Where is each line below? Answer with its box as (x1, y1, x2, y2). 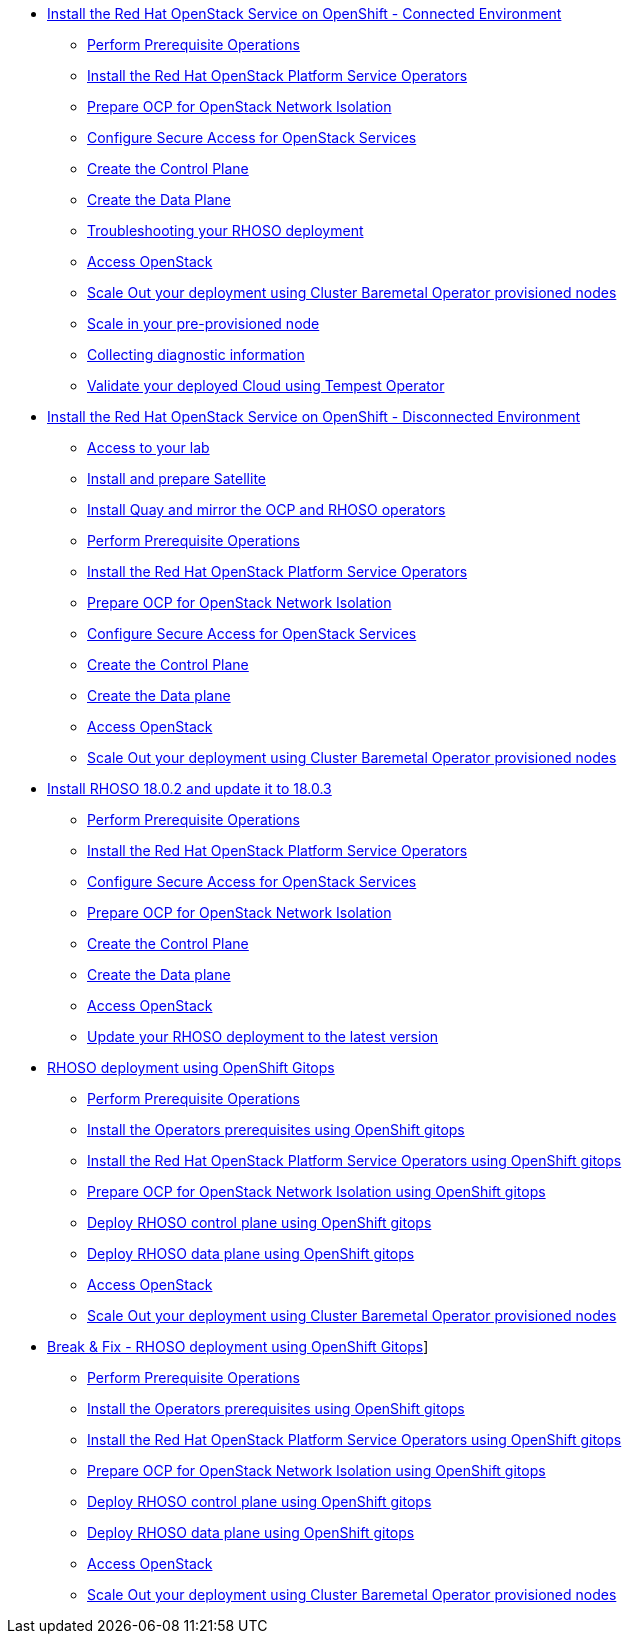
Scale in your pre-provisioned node (87, 315, 320, 332)
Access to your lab (87, 439, 210, 456)
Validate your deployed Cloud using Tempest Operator (87, 377, 445, 394)
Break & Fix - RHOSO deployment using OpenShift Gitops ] (47, 1338, 429, 1355)
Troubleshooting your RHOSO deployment (87, 222, 364, 239)
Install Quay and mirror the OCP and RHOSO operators (87, 501, 446, 518)
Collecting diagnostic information (87, 346, 305, 363)
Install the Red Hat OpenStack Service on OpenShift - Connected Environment (47, 5, 562, 22)
